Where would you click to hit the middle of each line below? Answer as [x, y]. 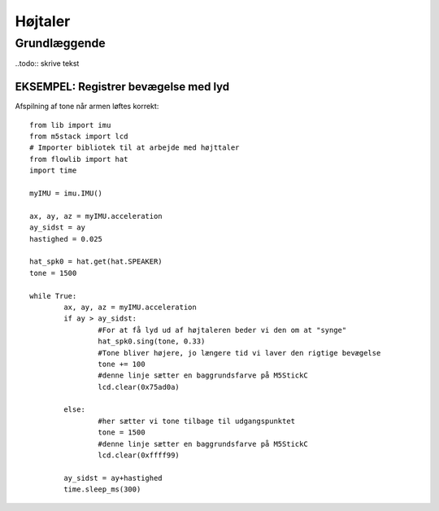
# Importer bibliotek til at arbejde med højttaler [135, 148]
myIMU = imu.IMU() [66, 194]
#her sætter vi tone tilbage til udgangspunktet [197, 421]
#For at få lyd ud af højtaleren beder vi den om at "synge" [222, 330]
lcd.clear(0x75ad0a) [139, 387]
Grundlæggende [60, 43]
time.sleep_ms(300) [102, 489]
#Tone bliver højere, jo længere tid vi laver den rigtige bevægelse [239, 353]
